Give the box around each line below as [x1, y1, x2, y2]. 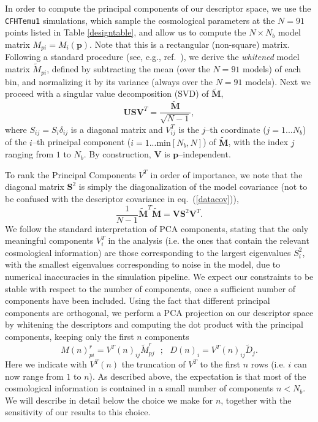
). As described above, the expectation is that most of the [89, 369, 306, 382]
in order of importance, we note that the [150, 168, 303, 181]
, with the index [228, 135, 289, 148]
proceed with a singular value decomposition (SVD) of [5, 87, 209, 100]
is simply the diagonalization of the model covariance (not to [78, 180, 308, 193]
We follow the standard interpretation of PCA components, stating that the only [5, 222, 309, 235]
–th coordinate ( [205, 122, 267, 135]
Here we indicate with [5, 358, 87, 371]
